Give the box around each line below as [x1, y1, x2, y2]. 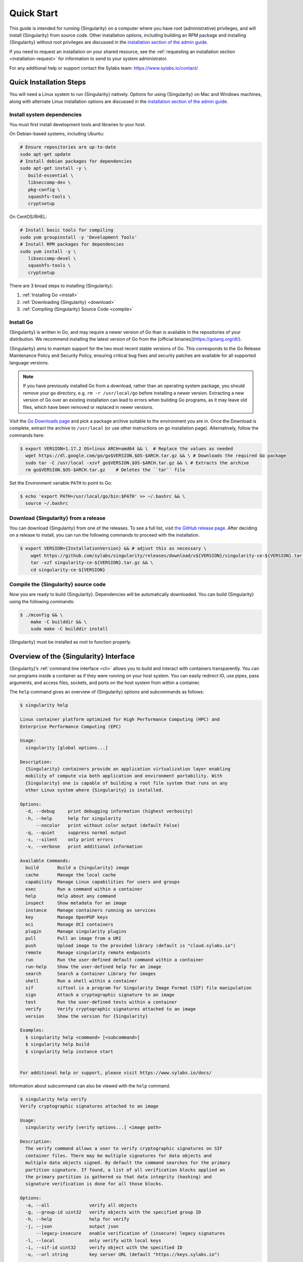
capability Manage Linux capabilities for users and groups [25, 879, 180, 885]
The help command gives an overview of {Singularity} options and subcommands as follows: [9, 689, 205, 695]
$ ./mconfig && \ [20, 612, 63, 618]
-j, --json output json [25, 1223, 119, 1229]
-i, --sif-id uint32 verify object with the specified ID [25, 1244, 183, 1250]
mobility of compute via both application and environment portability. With [25, 773, 223, 779]
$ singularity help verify [20, 1096, 87, 1102]
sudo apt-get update [20, 151, 71, 157]
